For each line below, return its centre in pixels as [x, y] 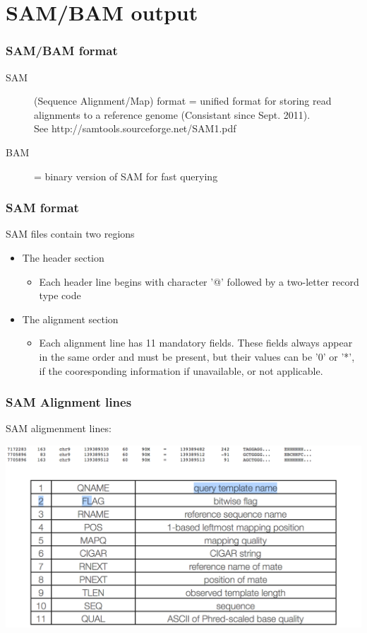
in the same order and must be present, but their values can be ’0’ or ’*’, [197, 356]
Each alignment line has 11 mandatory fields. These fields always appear [196, 343]
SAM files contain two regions [70, 234]
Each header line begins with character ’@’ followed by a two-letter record [199, 281]
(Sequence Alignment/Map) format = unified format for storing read [183, 101]
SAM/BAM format [62, 51]
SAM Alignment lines [69, 402]
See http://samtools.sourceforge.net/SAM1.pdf [135, 128]
